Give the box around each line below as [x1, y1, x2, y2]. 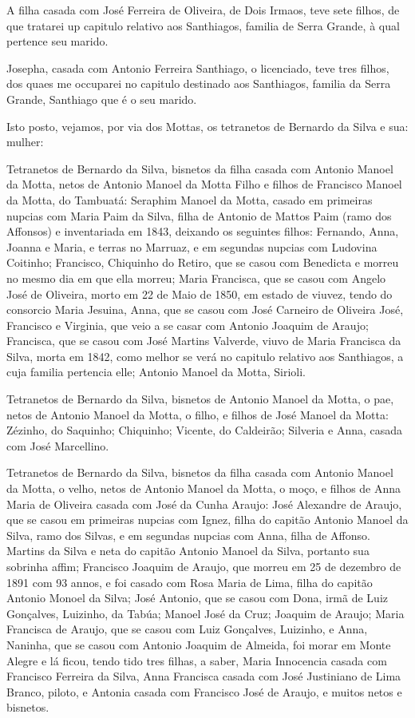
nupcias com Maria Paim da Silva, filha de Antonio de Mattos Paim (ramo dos [6, 207, 392, 224]
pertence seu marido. [6, 33, 109, 50]
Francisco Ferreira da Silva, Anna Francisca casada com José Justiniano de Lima [6, 668, 401, 684]
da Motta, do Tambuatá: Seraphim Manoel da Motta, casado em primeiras [6, 191, 373, 208]
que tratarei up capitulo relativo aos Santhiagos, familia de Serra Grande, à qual [6, 17, 400, 34]
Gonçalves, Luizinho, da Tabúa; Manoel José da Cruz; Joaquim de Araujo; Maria [6, 605, 405, 621]
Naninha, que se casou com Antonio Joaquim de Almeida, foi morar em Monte [6, 636, 391, 653]
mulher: [6, 133, 44, 150]
